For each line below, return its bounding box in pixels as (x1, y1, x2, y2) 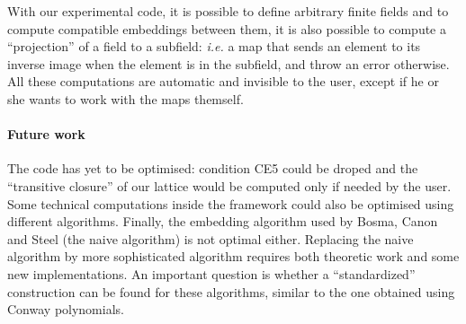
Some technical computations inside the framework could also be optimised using (7, 194, 454, 213)
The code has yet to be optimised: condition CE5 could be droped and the (7, 159, 418, 178)
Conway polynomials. (7, 300, 124, 319)
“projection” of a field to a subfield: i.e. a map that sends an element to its (7, 37, 421, 56)
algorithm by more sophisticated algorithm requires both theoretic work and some (7, 247, 460, 266)
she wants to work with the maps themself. (7, 89, 244, 108)
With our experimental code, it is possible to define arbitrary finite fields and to (7, 2, 449, 20)
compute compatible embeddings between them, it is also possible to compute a (7, 19, 446, 38)
